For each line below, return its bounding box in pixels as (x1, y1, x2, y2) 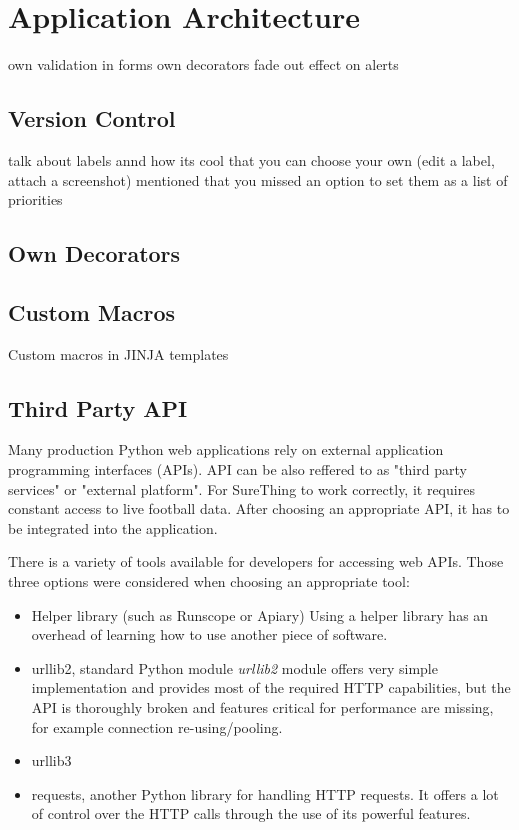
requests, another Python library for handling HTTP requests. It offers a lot (31, 783, 499, 804)
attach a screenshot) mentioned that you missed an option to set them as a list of (8, 169, 508, 190)
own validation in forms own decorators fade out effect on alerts (8, 54, 399, 75)
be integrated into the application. (8, 517, 218, 538)
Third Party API (8, 392, 188, 423)
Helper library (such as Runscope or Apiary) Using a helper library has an (31, 604, 489, 625)
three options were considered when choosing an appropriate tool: (8, 571, 410, 592)
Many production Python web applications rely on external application (8, 439, 444, 460)
